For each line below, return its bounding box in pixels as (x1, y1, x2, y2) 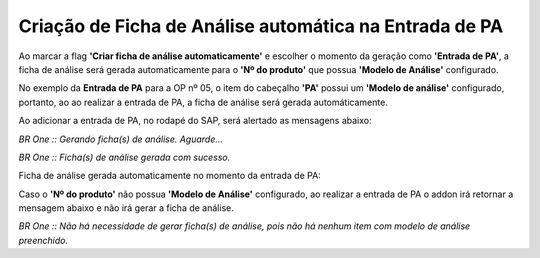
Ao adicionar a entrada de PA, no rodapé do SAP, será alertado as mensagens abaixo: (18, 115, 372, 127)
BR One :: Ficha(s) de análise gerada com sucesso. (18, 151, 231, 163)
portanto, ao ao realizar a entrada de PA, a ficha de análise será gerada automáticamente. (18, 96, 389, 108)
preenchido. (18, 234, 69, 246)
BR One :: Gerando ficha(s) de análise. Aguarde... (18, 133, 224, 145)
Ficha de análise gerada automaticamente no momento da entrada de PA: (18, 170, 322, 182)
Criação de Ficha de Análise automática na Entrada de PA (18, 15, 504, 37)
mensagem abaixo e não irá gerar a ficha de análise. (18, 202, 234, 214)
